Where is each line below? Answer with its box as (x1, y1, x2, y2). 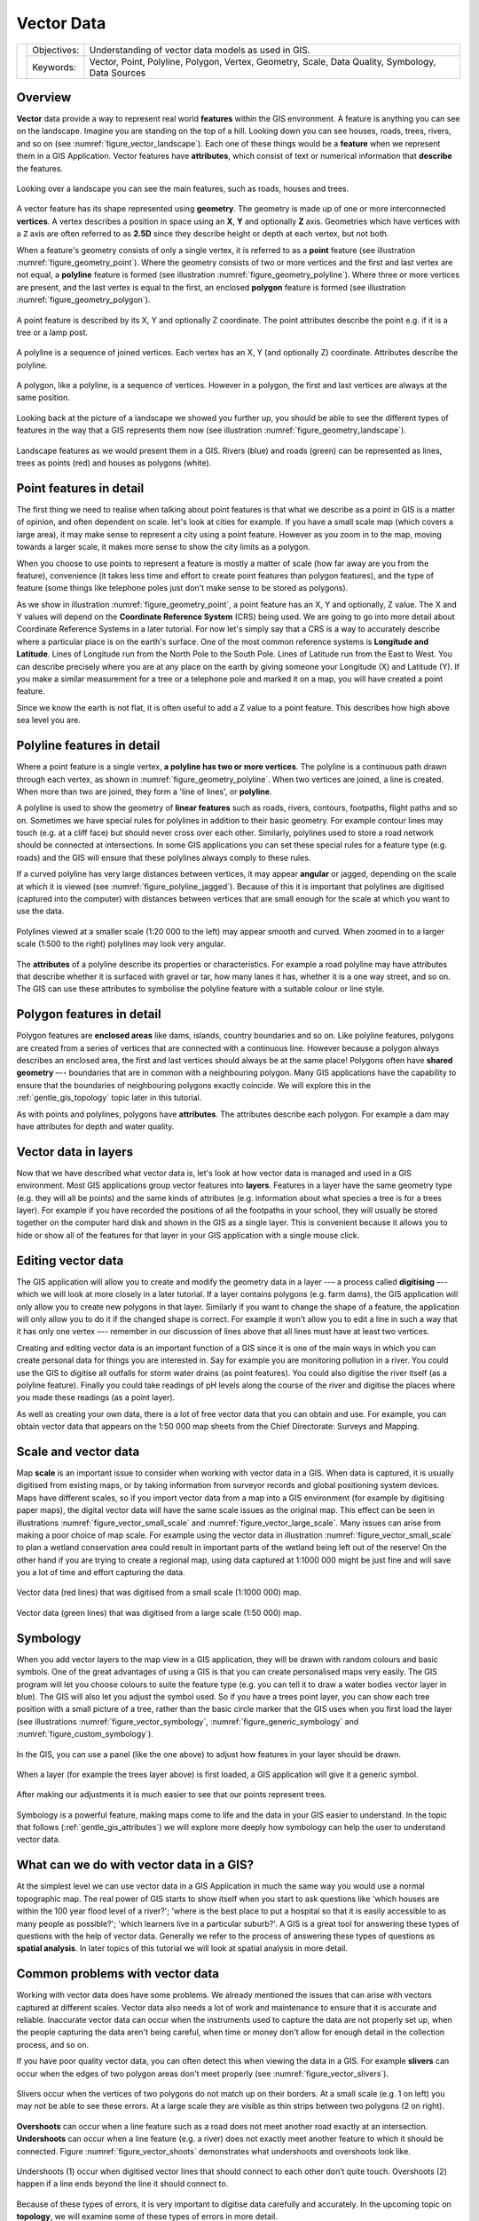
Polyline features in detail (16, 738, 161, 753)
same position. (16, 392, 71, 403)
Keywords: (32, 60, 77, 73)
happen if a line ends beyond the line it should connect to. (16, 2178, 229, 2189)
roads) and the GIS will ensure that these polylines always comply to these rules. (16, 852, 311, 863)
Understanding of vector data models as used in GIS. (89, 44, 310, 56)
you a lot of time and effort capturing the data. (16, 1567, 185, 1578)
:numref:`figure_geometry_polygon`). (16, 294, 151, 306)
